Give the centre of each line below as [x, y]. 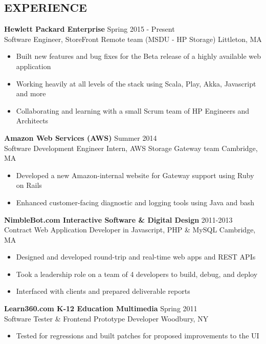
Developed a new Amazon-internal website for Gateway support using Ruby [135, 175]
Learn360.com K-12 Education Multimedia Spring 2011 [101, 308]
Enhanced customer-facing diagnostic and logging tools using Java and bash [135, 202]
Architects [32, 121]
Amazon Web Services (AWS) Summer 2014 [81, 137]
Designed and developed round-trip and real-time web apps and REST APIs [136, 257]
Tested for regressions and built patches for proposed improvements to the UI [138, 336]
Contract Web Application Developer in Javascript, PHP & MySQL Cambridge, [130, 230]
